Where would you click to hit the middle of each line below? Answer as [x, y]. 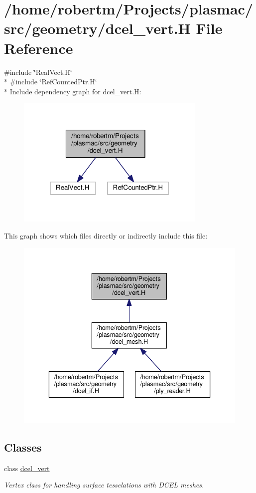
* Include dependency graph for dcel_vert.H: [73, 91]
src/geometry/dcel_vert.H [97, 28]
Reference [39, 48]
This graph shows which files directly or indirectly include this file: [106, 236]
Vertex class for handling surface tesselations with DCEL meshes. [104, 485]
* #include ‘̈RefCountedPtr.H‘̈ [51, 82]
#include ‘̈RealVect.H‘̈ [38, 72]
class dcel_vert [27, 468]
